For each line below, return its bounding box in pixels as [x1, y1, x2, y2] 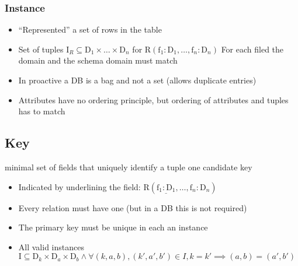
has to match [18, 105, 65, 117]
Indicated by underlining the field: [18, 180, 141, 192]
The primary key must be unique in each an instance [18, 221, 208, 233]
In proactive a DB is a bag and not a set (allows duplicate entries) [18, 74, 257, 86]
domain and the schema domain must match [18, 54, 178, 66]
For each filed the [221, 43, 284, 55]
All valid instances [18, 240, 84, 253]
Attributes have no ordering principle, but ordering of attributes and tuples [18, 93, 289, 106]
